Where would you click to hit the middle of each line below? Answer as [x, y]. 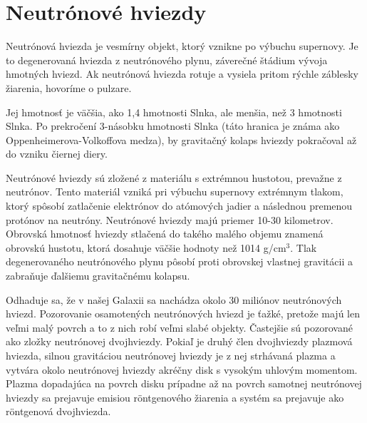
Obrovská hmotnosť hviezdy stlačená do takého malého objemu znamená [165, 234]
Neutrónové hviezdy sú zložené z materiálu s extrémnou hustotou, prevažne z [174, 177]
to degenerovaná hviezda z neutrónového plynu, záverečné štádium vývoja [167, 60]
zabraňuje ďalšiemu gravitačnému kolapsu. [98, 276]
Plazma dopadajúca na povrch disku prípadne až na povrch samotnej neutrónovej [184, 383]
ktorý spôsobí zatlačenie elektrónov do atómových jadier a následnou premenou [179, 206]
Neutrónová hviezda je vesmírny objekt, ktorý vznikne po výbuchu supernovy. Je [182, 46]
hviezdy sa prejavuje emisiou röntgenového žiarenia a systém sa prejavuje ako [175, 397]
